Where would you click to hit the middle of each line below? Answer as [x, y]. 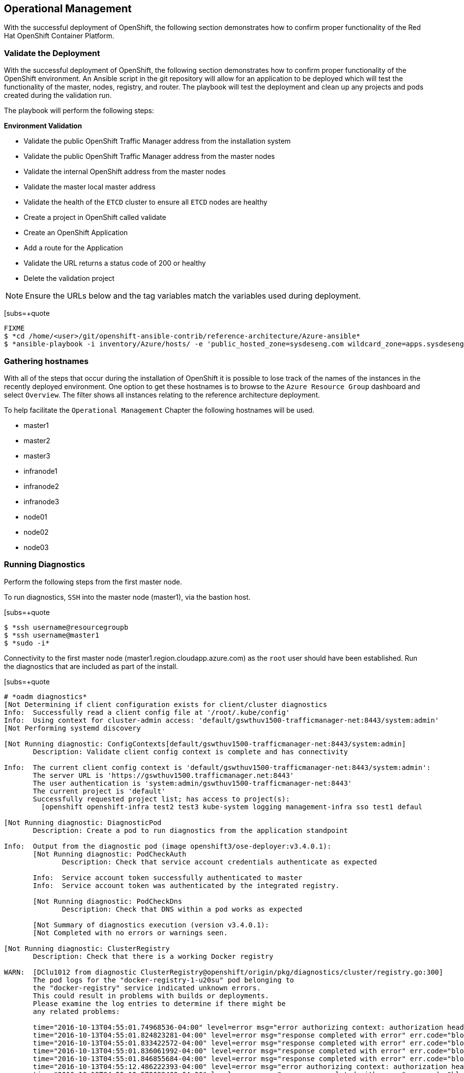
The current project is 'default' [99, 791]
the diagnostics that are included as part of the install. [91, 666]
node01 [35, 517]
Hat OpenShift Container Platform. [59, 36]
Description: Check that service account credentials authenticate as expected [219, 862]
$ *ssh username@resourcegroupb [66, 627]
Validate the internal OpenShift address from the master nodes [125, 172]
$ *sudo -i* [27, 643]
